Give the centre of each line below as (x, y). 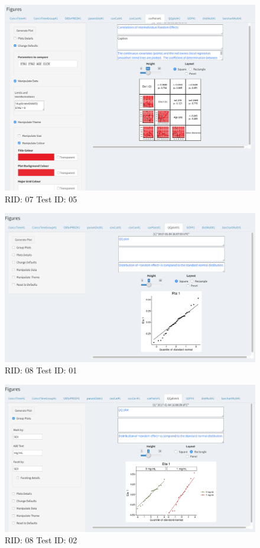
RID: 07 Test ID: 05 (41, 199)
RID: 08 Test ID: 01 (41, 370)
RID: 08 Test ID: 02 (41, 540)
